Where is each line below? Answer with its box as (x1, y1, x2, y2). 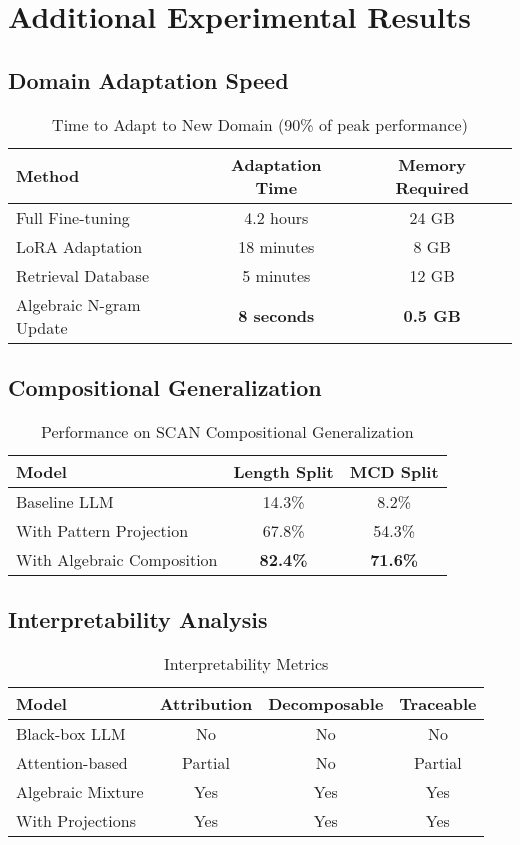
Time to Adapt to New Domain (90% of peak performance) (52, 112, 468, 136)
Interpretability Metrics (164, 651, 329, 675)
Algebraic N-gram (16, 292, 141, 316)
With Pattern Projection (16, 518, 189, 542)
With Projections (16, 808, 136, 832)
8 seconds (238, 304, 315, 328)
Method (16, 164, 80, 188)
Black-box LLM (16, 721, 126, 745)
